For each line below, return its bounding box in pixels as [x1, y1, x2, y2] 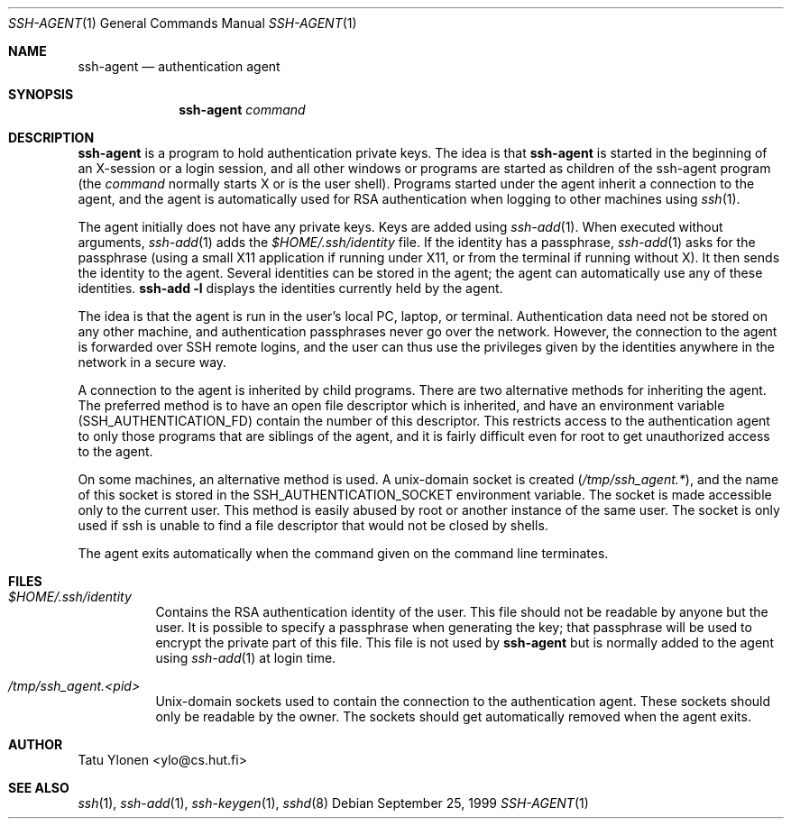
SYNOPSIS [8, 87, 74, 102]
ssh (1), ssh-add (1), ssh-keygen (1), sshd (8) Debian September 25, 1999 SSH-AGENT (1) [78, 795, 589, 811]
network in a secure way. [78, 354, 227, 370]
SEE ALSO [8, 780, 69, 795]
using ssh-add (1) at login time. [155, 650, 336, 665]
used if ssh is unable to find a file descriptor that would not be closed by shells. [78, 518, 548, 533]
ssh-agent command [179, 102, 306, 117]
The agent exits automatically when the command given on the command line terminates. [78, 546, 609, 561]
